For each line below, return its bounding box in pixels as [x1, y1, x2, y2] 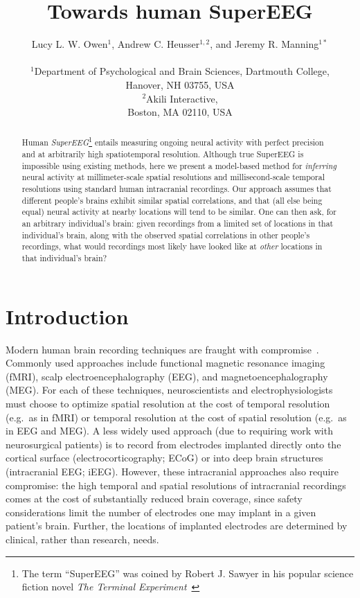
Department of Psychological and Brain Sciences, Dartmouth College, [34, 64, 330, 78]
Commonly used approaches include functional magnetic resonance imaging [6, 355, 325, 370]
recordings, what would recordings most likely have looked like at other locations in [21, 240, 323, 252]
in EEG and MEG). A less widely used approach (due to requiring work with [6, 423, 333, 438]
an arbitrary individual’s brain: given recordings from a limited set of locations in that [21, 218, 334, 229]
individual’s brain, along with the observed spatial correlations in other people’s [21, 229, 310, 240]
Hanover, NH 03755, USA [125, 77, 235, 91]
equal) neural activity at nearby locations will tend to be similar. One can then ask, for [21, 206, 336, 218]
